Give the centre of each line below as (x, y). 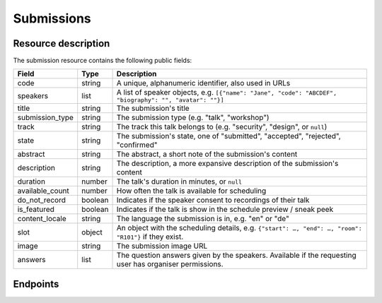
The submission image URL (162, 246)
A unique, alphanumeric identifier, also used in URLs (203, 83)
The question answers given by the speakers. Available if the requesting (236, 256)
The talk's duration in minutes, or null (179, 182)
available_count (44, 191)
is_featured (36, 210)
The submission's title (153, 108)
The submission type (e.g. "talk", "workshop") (193, 118)
